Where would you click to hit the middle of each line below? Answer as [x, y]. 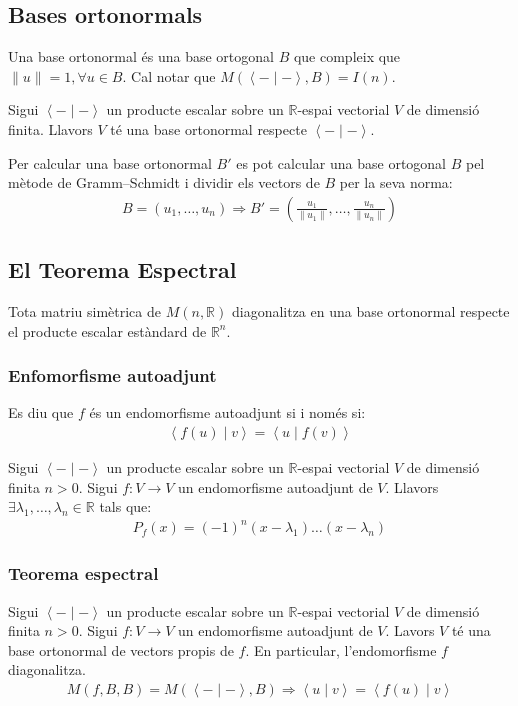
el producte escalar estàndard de [107, 330]
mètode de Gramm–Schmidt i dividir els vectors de [164, 182]
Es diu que [41, 412]
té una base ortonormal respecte [208, 128]
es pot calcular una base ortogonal [341, 162]
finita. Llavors [50, 128]
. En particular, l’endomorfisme [341, 649]
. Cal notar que [169, 75]
